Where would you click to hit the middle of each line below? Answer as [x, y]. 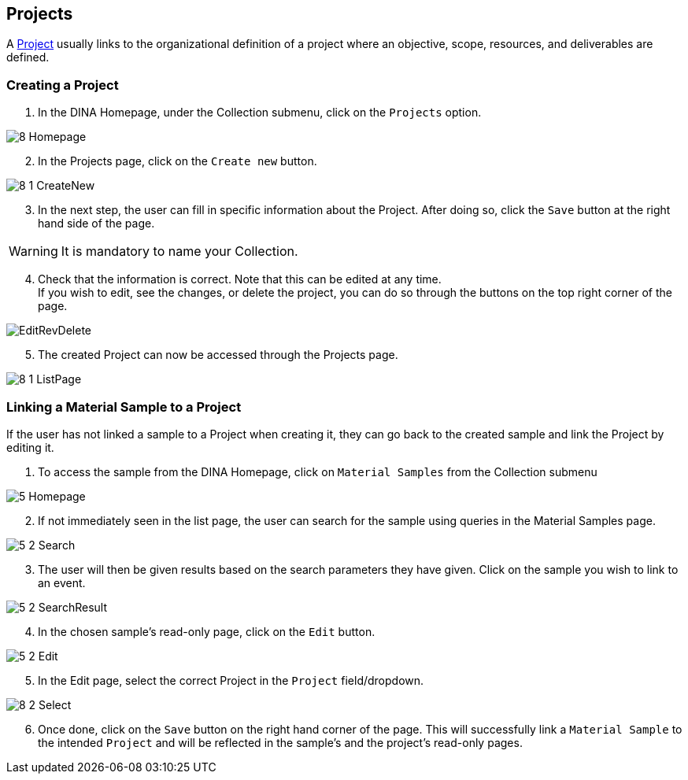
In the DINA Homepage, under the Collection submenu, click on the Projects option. [260, 113]
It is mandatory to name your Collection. [179, 251]
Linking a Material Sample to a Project [124, 407]
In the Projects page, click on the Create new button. [178, 161]
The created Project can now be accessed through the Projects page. [218, 355]
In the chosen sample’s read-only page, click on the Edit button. [207, 631]
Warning [33, 251]
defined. [28, 57]
